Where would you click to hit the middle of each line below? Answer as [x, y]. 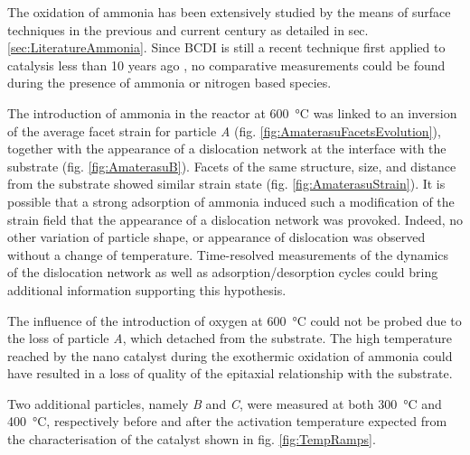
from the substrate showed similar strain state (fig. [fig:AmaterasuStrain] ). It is [226, 184]
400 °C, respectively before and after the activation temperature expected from [227, 421]
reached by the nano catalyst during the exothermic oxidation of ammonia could [230, 355]
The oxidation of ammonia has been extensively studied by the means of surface [229, 12]
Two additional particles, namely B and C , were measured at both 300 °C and [225, 403]
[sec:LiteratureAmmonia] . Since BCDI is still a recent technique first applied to [226, 47]
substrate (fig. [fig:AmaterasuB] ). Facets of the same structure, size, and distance [232, 166]
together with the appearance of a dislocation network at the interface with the [227, 149]
